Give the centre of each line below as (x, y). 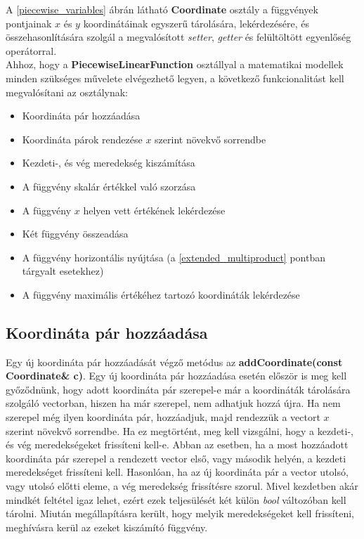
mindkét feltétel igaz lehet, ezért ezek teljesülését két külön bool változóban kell (176, 499)
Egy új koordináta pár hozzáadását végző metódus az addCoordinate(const (174, 362)
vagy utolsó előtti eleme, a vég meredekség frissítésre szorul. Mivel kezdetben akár (182, 486)
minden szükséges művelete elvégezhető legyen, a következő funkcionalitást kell (175, 78)
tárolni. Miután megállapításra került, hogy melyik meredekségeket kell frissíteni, (180, 513)
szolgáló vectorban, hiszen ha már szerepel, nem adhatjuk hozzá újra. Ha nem (173, 403)
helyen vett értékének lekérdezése (154, 210)
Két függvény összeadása (75, 234)
